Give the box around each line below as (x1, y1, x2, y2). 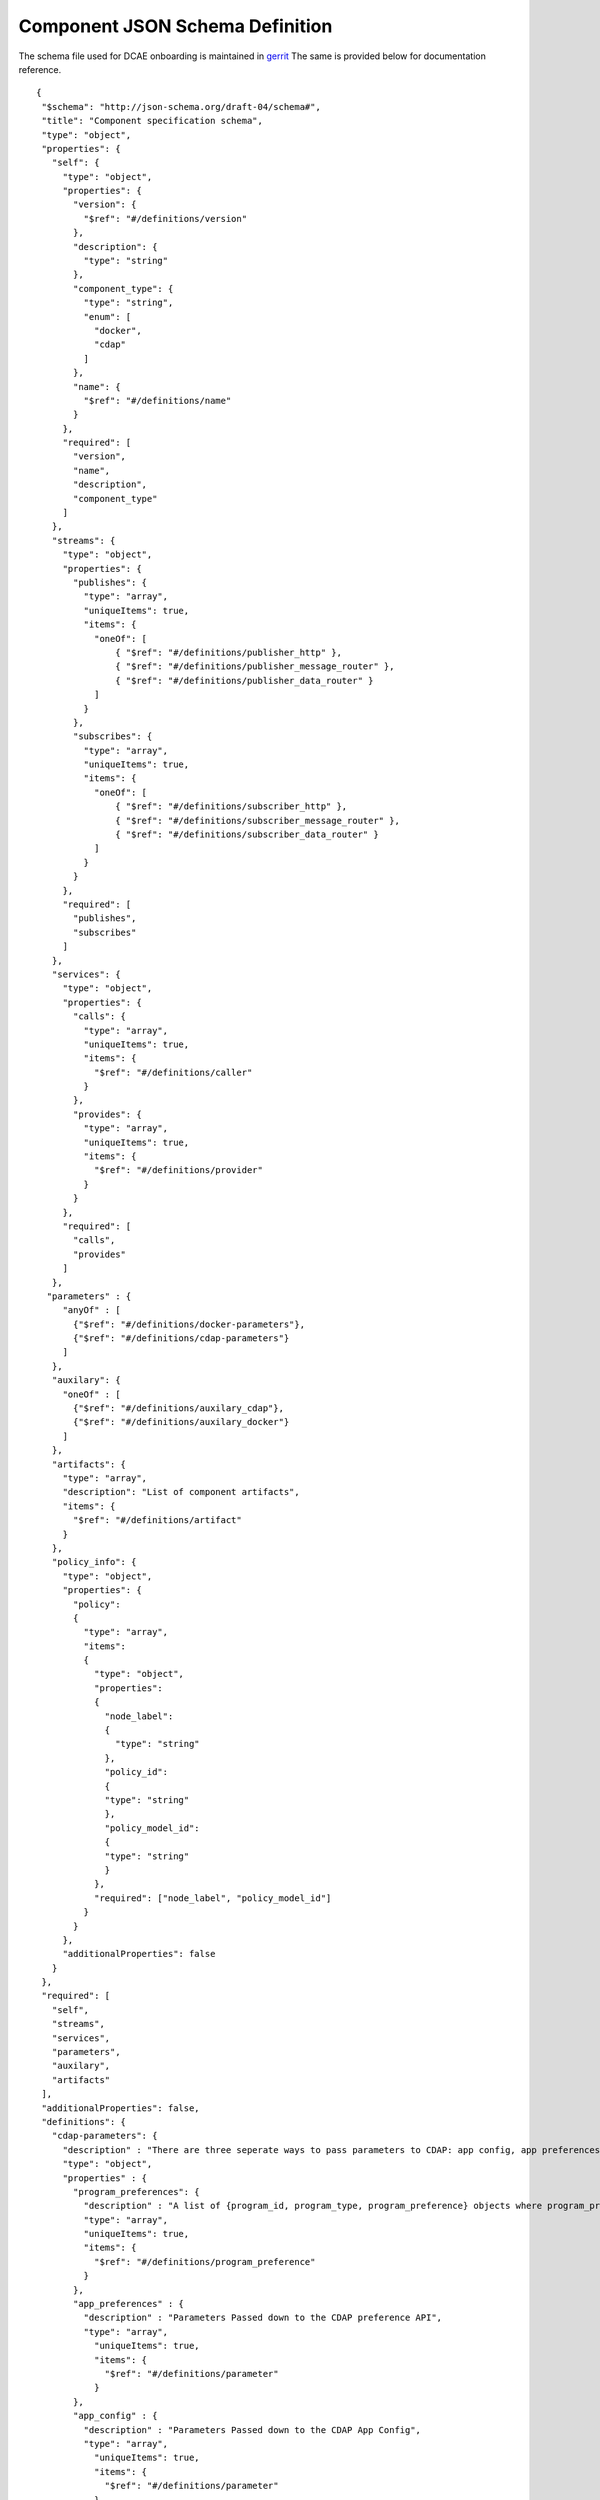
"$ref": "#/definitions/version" (83, 213, 248, 224)
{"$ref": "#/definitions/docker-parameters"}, (73, 1318, 305, 1330)
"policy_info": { (51, 1556, 137, 1568)
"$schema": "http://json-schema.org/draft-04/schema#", (41, 101, 322, 112)
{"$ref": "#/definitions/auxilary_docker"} (73, 1416, 290, 1428)
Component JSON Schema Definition (18, 15, 333, 37)
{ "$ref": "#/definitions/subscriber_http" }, (115, 801, 348, 812)
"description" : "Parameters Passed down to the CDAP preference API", (83, 2312, 443, 2324)
